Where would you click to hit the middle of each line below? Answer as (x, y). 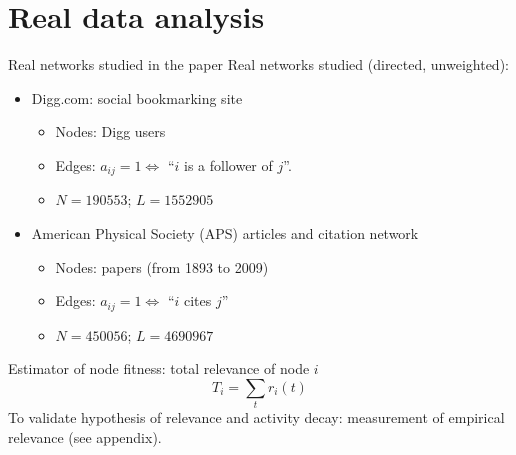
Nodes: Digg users (110, 131)
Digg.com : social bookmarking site (137, 97)
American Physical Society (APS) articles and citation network (225, 232)
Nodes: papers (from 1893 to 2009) (162, 266)
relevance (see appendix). (85, 436)
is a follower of (228, 164)
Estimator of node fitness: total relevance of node (159, 368)
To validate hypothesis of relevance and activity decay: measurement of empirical (256, 417)
